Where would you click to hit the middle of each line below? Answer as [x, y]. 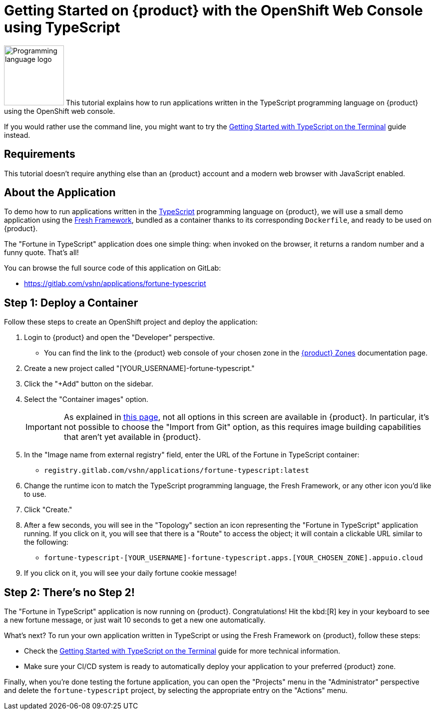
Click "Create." [48, 510]
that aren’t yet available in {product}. [132, 437]
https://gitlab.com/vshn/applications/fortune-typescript [115, 284]
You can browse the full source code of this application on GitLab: [113, 268]
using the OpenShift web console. [60, 111]
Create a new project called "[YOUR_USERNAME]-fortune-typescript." [139, 368]
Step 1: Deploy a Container [71, 303]
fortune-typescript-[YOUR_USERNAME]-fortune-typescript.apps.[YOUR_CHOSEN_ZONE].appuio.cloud [233, 558]
